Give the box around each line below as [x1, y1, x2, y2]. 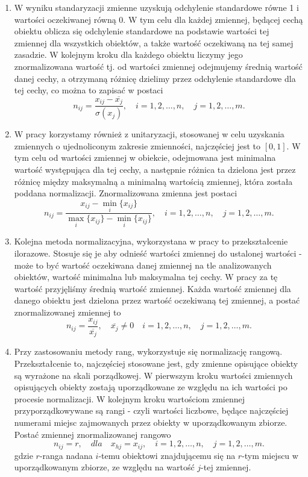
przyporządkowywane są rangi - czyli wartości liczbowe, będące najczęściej [14, 404, 289, 417]
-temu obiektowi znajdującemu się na [98, 449, 236, 461]
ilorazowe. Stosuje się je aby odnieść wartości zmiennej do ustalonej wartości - [14, 246, 302, 259]
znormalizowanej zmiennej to [14, 305, 121, 318]
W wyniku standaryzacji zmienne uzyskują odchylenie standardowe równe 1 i [14, 1, 299, 13]
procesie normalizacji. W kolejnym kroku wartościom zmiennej [14, 392, 245, 405]
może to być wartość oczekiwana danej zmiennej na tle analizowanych [14, 258, 272, 271]
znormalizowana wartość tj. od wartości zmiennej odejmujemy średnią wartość [14, 60, 303, 72]
